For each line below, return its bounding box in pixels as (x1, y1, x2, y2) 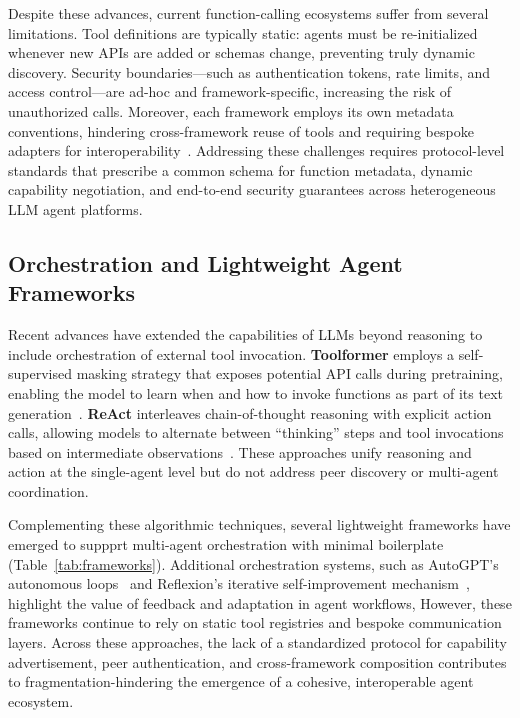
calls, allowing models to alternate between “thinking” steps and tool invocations (8, 422, 504, 443)
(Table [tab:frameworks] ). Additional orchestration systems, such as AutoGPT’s (8, 553, 499, 574)
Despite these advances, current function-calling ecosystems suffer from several (8, 3, 489, 23)
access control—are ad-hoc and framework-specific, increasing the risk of (8, 81, 452, 102)
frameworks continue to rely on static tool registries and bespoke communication (8, 612, 502, 633)
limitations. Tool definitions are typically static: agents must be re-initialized (8, 22, 478, 43)
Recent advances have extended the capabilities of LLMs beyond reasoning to (8, 324, 483, 345)
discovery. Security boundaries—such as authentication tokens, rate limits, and (8, 61, 491, 82)
